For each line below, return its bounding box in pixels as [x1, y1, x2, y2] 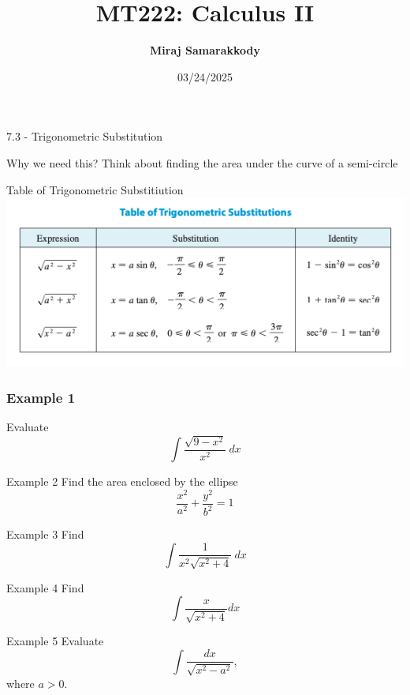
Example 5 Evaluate [6, 633, 104, 649]
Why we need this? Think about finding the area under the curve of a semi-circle [6, 154, 398, 171]
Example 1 [6, 387, 76, 407]
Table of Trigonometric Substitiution [6, 181, 184, 197]
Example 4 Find [6, 579, 84, 595]
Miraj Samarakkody [150, 42, 260, 58]
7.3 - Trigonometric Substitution [6, 128, 163, 145]
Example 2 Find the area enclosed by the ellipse [6, 473, 238, 490]
